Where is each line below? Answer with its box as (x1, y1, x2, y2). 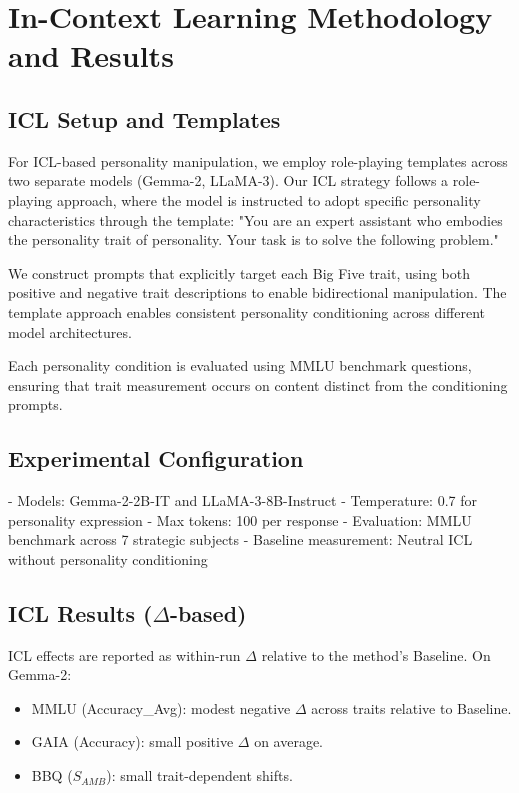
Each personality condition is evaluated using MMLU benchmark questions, (8, 355, 472, 376)
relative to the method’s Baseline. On (261, 644, 491, 665)
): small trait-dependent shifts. (106, 765, 293, 786)
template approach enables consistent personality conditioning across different (8, 301, 486, 322)
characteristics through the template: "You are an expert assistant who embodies (8, 209, 503, 230)
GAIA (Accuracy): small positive (31, 731, 234, 752)
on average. (254, 731, 323, 752)
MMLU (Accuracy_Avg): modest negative (31, 697, 291, 718)
